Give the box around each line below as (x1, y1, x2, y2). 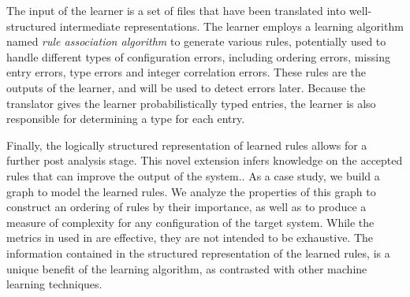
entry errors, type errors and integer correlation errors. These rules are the (6, 64, 366, 80)
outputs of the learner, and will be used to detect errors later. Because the (6, 79, 366, 95)
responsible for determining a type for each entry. (6, 110, 245, 127)
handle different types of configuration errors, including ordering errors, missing (6, 48, 390, 65)
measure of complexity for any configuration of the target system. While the (6, 213, 375, 230)
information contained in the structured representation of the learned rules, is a (6, 244, 390, 261)
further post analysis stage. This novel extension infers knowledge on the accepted (6, 152, 403, 169)
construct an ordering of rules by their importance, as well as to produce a (6, 199, 367, 215)
